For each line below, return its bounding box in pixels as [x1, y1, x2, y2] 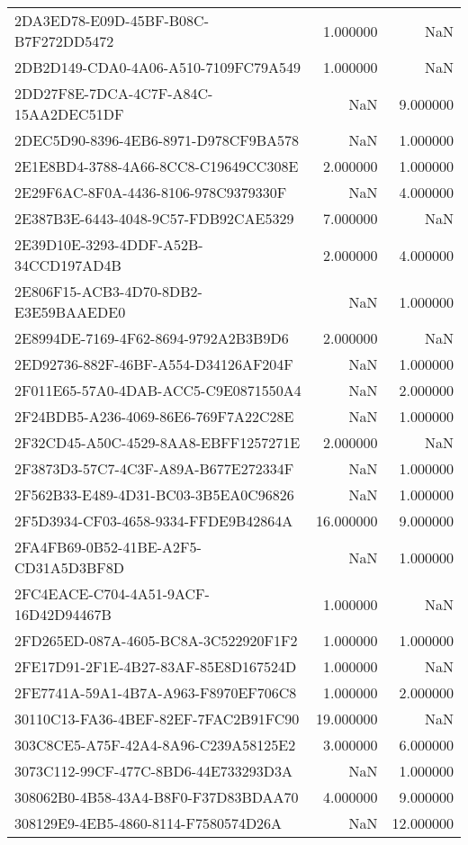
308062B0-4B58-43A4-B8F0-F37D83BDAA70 [14, 787, 299, 807]
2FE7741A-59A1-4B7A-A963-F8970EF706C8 [14, 682, 297, 703]
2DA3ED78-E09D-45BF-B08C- [14, 10, 209, 31]
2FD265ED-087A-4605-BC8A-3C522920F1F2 [14, 630, 298, 651]
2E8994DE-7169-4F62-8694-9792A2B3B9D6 [14, 328, 289, 348]
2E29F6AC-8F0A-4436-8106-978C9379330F [14, 182, 287, 202]
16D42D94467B [14, 604, 112, 625]
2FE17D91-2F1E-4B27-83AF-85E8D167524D [14, 656, 297, 677]
